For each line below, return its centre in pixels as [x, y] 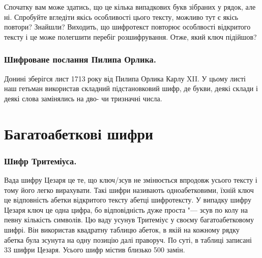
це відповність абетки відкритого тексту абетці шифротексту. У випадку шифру [128, 200]
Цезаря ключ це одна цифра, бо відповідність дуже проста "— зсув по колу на [126, 209]
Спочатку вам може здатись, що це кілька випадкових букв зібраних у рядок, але [130, 7]
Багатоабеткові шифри [79, 133]
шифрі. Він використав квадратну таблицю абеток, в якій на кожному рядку [122, 229]
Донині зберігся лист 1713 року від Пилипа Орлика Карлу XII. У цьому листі [125, 78]
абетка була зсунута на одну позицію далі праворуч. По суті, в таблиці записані [128, 239]
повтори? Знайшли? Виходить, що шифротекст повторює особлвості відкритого [127, 27]
